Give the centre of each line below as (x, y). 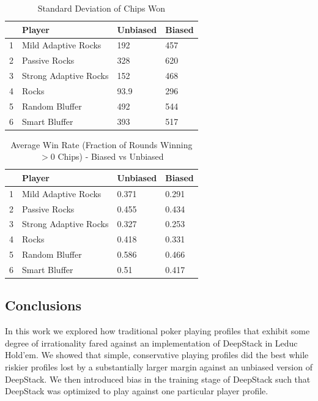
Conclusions (43, 305)
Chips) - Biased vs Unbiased (111, 156)
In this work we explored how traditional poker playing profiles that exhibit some (157, 331)
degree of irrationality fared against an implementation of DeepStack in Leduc (151, 343)
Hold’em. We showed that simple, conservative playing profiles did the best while (157, 355)
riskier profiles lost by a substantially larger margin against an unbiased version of (159, 367)
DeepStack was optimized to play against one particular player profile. (137, 391)
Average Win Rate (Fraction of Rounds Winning (102, 144)
